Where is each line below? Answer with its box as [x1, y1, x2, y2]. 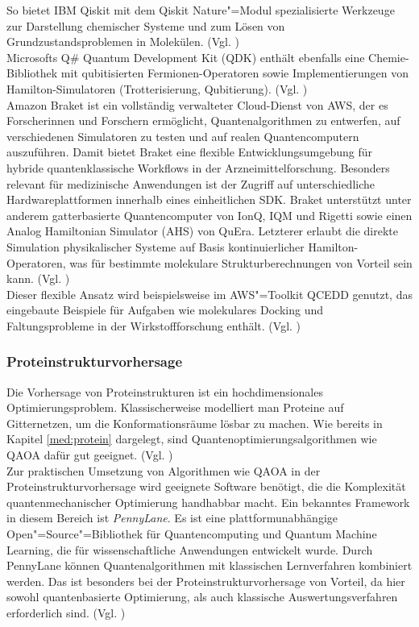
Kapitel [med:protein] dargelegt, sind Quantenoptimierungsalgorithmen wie [6, 430, 377, 447]
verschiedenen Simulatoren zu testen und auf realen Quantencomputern [6, 127, 359, 144]
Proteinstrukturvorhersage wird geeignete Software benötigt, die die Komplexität [6, 478, 406, 495]
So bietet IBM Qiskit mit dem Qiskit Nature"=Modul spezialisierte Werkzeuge [6, 2, 395, 18]
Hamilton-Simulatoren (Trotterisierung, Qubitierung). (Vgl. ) [6, 80, 308, 97]
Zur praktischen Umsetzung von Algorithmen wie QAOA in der [6, 462, 321, 479]
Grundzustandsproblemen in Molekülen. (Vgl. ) [6, 33, 239, 50]
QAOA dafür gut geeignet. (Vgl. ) [6, 446, 173, 463]
